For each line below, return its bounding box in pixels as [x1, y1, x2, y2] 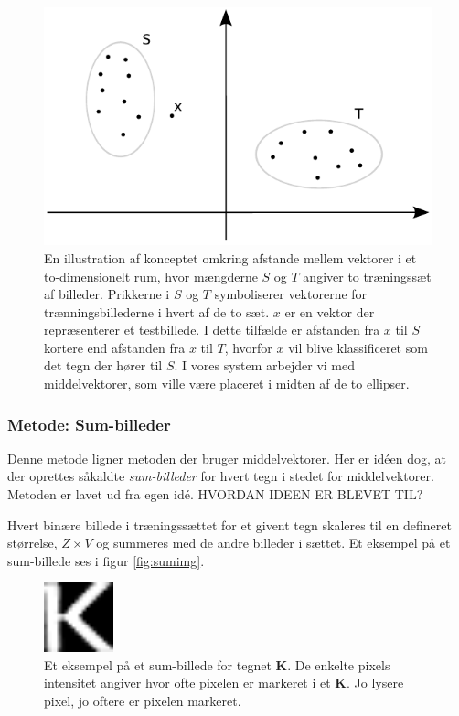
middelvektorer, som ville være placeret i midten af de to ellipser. [44, 374, 410, 393]
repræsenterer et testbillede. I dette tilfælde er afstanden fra [44, 320, 380, 339]
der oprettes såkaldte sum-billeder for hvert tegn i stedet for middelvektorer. [7, 466, 434, 486]
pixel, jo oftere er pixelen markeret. [44, 690, 241, 710]
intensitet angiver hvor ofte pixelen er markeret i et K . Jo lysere [44, 673, 404, 692]
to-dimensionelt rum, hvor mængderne [44, 266, 258, 285]
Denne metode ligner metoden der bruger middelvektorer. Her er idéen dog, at [7, 448, 447, 467]
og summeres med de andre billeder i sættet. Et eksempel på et [96, 533, 451, 552]
